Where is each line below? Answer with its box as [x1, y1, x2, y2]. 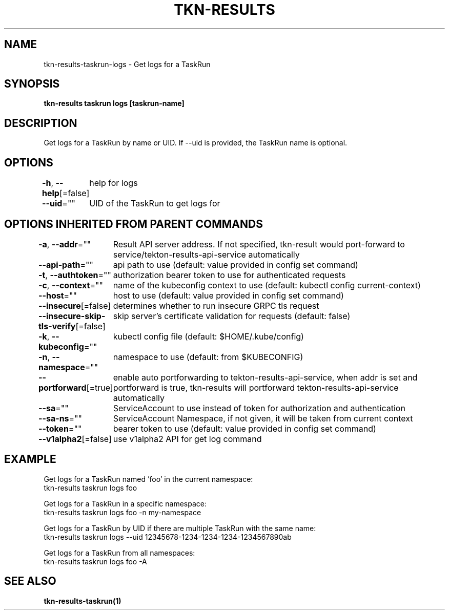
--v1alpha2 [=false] [38, 433, 112, 444]
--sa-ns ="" [38, 413, 83, 424]
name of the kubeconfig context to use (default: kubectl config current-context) [113, 280, 421, 290]
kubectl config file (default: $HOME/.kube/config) [113, 331, 304, 342]
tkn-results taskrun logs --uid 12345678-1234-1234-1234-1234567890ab [44, 532, 292, 541]
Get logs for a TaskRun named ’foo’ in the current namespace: [44, 474, 253, 483]
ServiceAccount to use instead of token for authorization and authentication [113, 403, 405, 413]
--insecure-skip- [38, 310, 106, 321]
